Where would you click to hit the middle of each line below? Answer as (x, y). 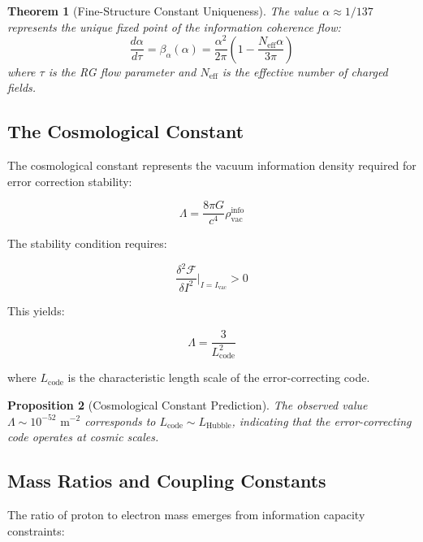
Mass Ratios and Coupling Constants (167, 481)
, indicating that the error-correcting (322, 421)
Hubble (218, 425)
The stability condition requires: (87, 243)
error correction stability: (70, 181)
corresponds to (120, 421)
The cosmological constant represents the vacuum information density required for (212, 165)
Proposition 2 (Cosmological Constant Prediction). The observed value (188, 404)
